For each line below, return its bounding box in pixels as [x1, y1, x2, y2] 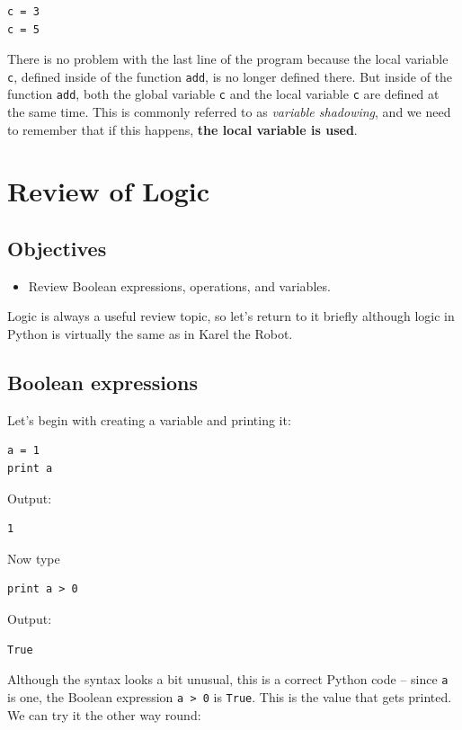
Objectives [7, 235, 107, 263]
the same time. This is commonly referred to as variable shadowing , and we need [7, 102, 451, 121]
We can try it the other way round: [7, 705, 201, 724]
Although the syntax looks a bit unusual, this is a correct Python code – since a [7, 670, 449, 689]
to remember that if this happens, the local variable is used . [7, 120, 358, 138]
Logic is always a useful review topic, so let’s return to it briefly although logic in [7, 307, 455, 325]
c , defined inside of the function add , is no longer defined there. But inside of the [7, 67, 453, 85]
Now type [7, 548, 60, 567]
